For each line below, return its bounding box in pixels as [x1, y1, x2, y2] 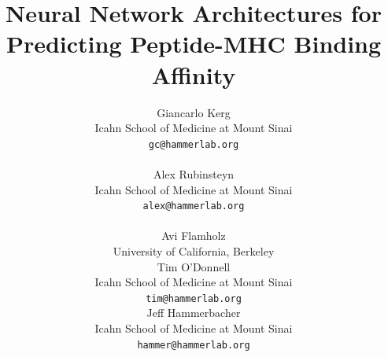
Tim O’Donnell [157, 258, 231, 274]
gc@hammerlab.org [148, 138, 239, 150]
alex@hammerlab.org [142, 201, 245, 212]
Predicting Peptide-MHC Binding [6, 28, 382, 60]
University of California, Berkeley [113, 242, 275, 259]
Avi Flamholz [161, 227, 226, 244]
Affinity [151, 58, 236, 90]
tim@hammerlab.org [146, 293, 242, 304]
